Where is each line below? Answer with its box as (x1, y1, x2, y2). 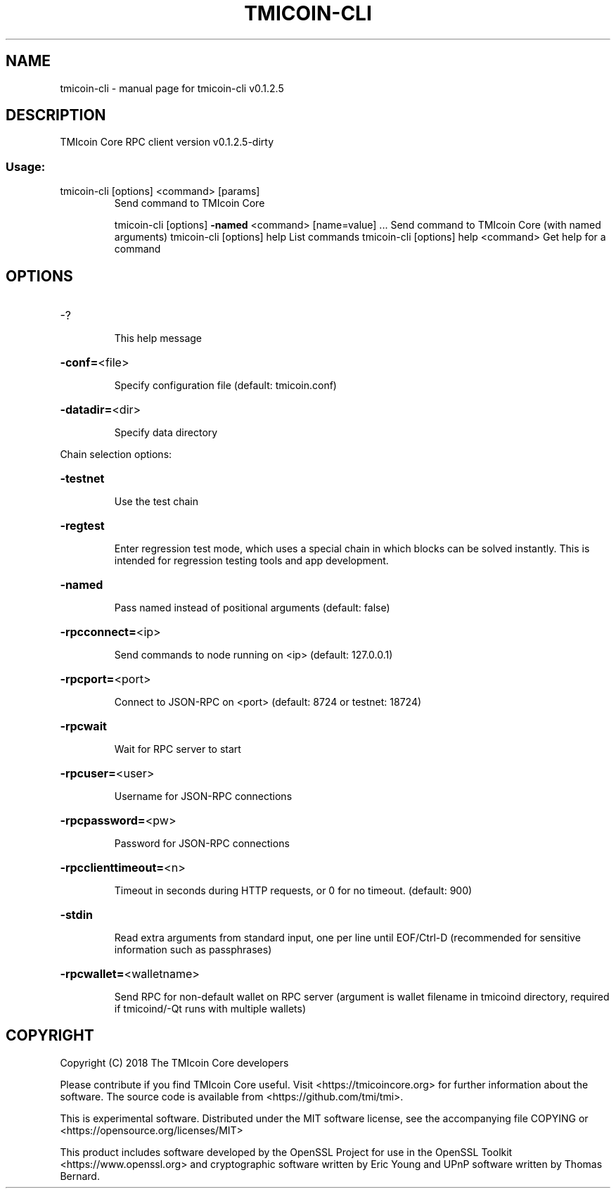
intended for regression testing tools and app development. (114, 554, 389, 567)
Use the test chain (114, 495, 198, 508)
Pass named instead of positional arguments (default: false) (114, 602, 390, 614)
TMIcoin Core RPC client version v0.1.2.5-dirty (60, 136, 274, 148)
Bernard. (60, 1169, 100, 1182)
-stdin (60, 908, 93, 922)
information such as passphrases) (114, 944, 272, 956)
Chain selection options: (60, 448, 172, 461)
